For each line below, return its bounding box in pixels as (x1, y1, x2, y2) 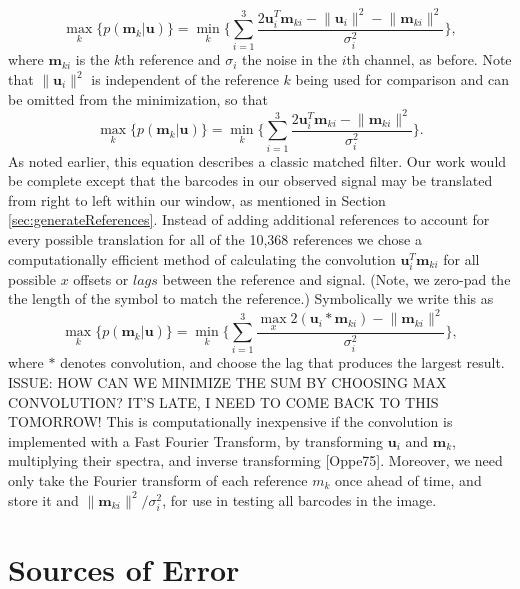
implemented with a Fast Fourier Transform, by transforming (8, 430, 384, 451)
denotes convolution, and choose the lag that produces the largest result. (60, 352, 505, 373)
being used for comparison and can (295, 69, 509, 90)
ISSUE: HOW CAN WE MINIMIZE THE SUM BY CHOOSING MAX (8, 372, 447, 393)
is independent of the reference (91, 69, 279, 90)
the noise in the (242, 49, 338, 70)
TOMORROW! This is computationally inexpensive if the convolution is (8, 411, 453, 432)
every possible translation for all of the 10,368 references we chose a (8, 229, 422, 249)
